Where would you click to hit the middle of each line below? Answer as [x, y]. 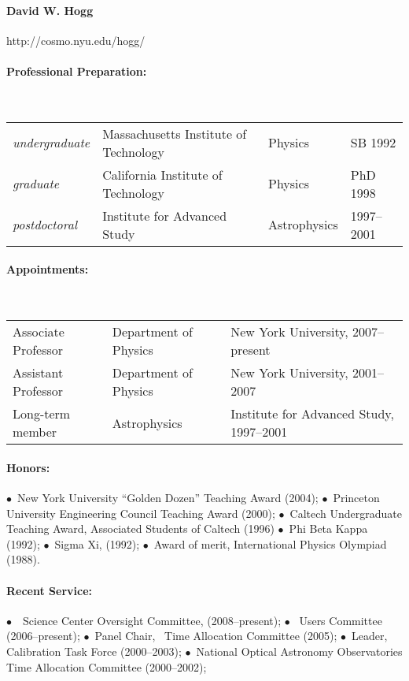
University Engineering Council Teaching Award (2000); [141, 513]
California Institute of [162, 174]
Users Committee [341, 620]
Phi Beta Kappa [328, 528]
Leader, [370, 636]
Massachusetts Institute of [175, 133]
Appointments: [48, 269]
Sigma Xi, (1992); [97, 543]
